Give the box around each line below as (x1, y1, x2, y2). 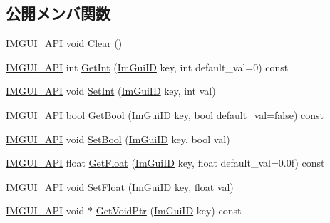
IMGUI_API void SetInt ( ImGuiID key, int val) (6, 83, 216, 98)
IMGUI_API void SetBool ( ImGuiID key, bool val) (6, 131, 230, 146)
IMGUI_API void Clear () (6, 36, 123, 51)
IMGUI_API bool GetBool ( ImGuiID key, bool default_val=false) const (6, 107, 324, 122)
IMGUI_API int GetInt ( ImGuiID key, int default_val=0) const (6, 59, 289, 74)
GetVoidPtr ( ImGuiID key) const (96, 203, 242, 218)
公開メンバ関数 (6, 2, 110, 24)
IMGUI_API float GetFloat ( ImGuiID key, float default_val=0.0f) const (6, 155, 325, 170)
